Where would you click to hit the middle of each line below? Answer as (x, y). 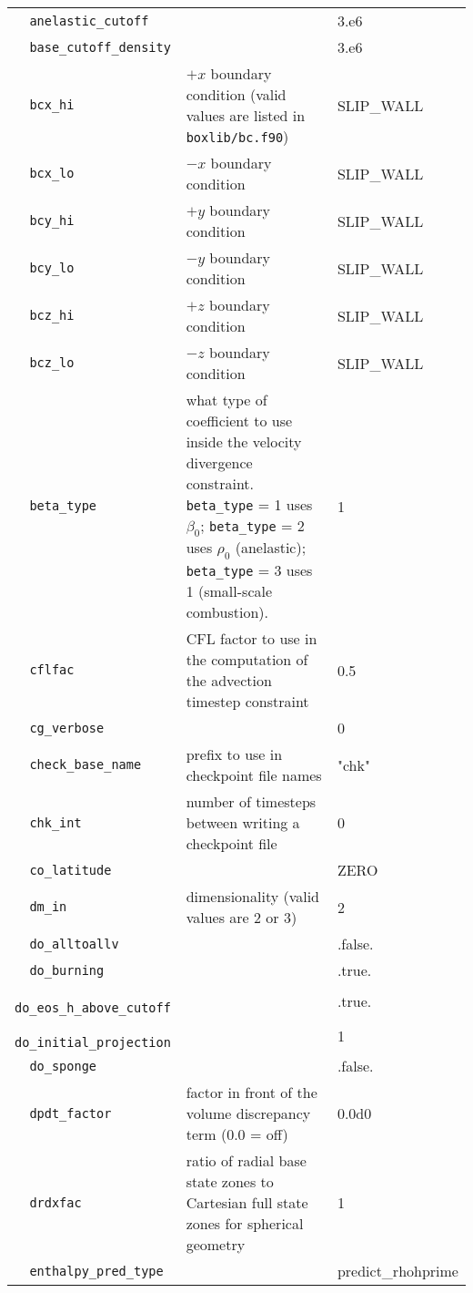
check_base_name (86, 765)
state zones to (230, 1182)
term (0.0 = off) (237, 1134)
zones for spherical (245, 1224)
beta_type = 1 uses (249, 504)
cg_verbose (67, 728)
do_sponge (63, 1066)
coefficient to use (239, 421)
